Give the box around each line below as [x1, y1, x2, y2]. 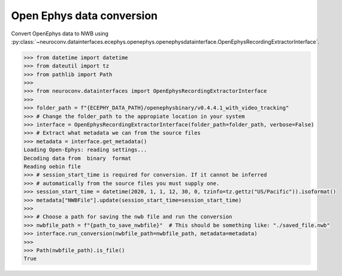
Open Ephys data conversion [11, 9, 158, 22]
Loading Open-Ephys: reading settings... [23, 147, 147, 153]
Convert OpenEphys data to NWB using [11, 30, 109, 37]
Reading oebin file [23, 163, 81, 170]
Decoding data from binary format [23, 154, 132, 162]
